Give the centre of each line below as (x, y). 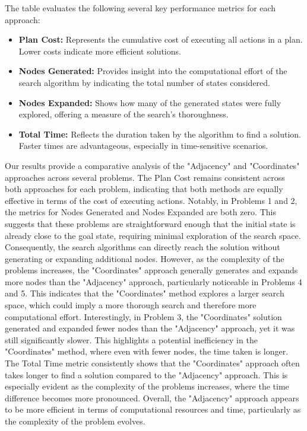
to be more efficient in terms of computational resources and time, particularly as (153, 409)
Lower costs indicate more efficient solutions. (100, 51)
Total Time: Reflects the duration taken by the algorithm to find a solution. (160, 134)
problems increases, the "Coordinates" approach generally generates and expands (151, 270)
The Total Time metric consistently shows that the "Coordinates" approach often (152, 363)
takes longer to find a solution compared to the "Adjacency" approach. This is (146, 374)
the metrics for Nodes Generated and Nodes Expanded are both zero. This (140, 212)
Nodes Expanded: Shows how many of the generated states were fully (150, 102)
